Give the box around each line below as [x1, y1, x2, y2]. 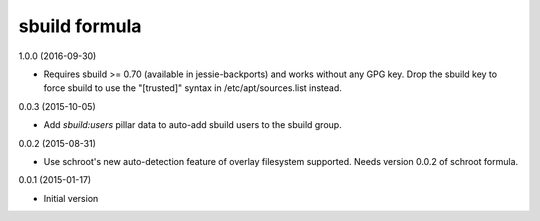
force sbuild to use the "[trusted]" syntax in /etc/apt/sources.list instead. [43, 82, 342, 94]
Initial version [43, 192, 99, 204]
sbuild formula [18, 15, 142, 37]
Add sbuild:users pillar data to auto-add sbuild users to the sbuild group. [43, 119, 342, 131]
